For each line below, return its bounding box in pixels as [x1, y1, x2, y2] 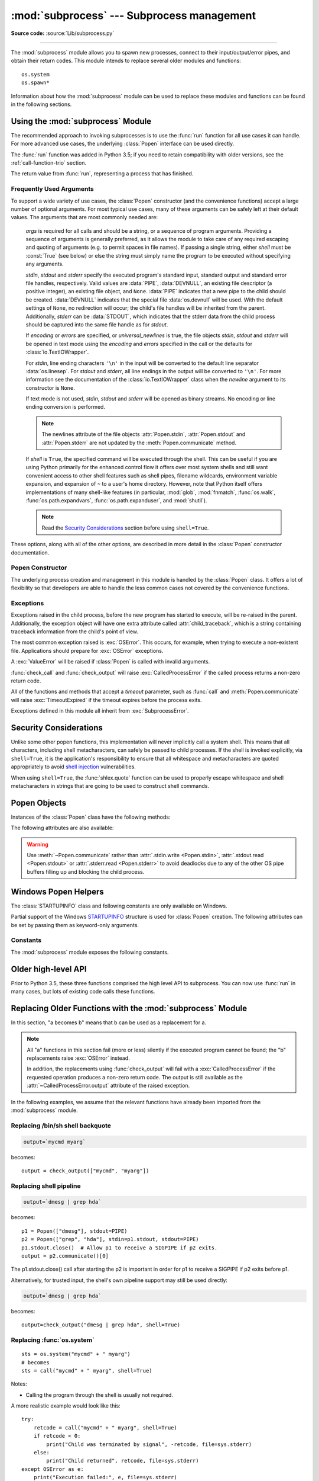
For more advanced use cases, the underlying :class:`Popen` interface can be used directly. [11, 140, 235, 148]
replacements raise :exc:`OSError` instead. [27, 1054, 130, 1062]
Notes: [11, 1380, 27, 1387]
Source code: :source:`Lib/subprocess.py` [11, 30, 115, 37]
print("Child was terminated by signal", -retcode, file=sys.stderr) [46, 1441, 252, 1448]
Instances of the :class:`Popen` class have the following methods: [11, 813, 171, 820]
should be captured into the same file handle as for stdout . [25, 320, 168, 328]
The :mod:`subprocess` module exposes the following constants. [11, 948, 169, 956]
